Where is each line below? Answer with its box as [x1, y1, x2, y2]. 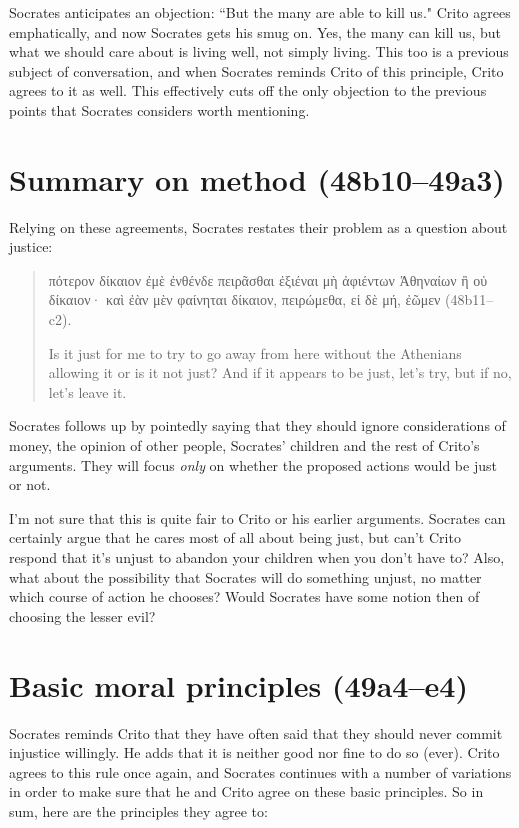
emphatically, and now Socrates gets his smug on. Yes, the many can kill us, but [9, 21, 502, 42]
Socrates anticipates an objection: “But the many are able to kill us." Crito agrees [9, 2, 511, 22]
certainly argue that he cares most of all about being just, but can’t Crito [9, 527, 461, 548]
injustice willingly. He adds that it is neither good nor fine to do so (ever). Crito [9, 742, 500, 763]
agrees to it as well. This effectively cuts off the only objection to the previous [9, 80, 487, 101]
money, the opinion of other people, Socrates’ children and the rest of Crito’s [9, 435, 480, 456]
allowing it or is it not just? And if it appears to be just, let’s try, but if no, [48, 362, 512, 383]
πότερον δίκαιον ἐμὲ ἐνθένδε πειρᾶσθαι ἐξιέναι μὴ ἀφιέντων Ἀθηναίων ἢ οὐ [48, 269, 488, 290]
